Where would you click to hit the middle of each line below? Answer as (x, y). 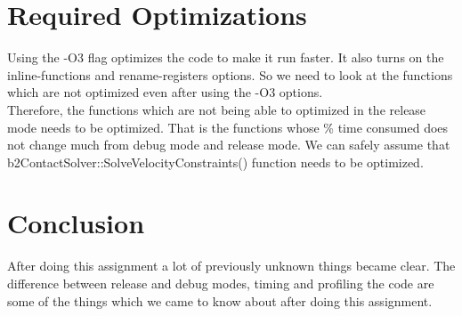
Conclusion (76, 223)
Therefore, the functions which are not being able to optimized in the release (217, 109)
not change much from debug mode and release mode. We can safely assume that (229, 145)
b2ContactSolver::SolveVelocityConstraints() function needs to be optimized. (215, 162)
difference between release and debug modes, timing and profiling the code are (221, 283)
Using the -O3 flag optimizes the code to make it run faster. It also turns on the (226, 57)
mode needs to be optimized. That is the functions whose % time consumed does (228, 127)
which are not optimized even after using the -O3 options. (165, 92)
